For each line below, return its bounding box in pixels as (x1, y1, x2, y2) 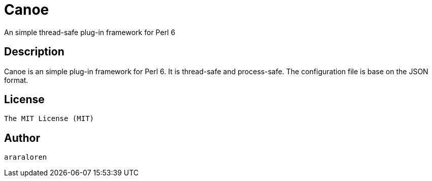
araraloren (4, 153, 47, 162)
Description (4, 45, 64, 58)
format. (4, 75, 28, 84)
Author (4, 131, 40, 144)
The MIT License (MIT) (4, 114, 94, 123)
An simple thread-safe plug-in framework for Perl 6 (4, 27, 176, 37)
